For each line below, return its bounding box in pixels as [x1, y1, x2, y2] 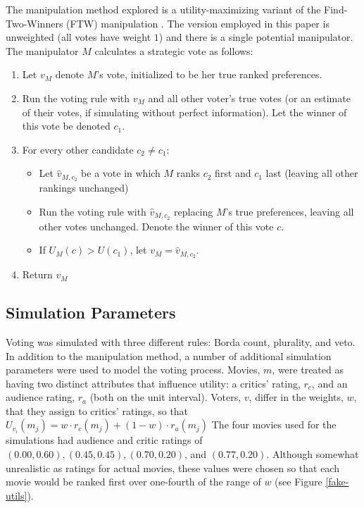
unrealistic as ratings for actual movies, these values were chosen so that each [6, 460, 339, 475]
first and [215, 166, 251, 180]
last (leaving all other [265, 166, 358, 180]
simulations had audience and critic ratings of [6, 433, 203, 447]
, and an [311, 376, 348, 390]
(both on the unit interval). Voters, [89, 390, 241, 404]
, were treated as [272, 362, 344, 377]
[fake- [325, 474, 349, 489]
